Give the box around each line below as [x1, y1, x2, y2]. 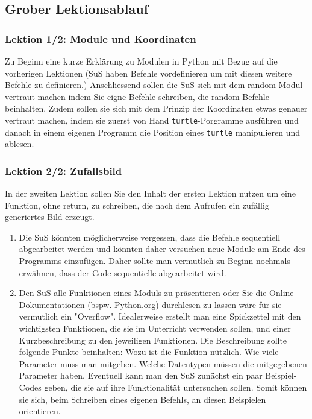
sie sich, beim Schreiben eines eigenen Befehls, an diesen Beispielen [19, 392, 266, 405]
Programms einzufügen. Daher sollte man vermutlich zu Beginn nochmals [19, 254, 290, 267]
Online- [269, 286, 297, 299]
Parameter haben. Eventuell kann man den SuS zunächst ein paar [19, 369, 263, 382]
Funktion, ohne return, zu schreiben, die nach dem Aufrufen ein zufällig [5, 198, 269, 211]
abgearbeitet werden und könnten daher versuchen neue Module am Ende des [19, 242, 305, 255]
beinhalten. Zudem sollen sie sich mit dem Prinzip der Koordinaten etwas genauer [5, 102, 308, 115]
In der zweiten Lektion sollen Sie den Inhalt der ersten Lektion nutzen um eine [5, 187, 296, 200]
